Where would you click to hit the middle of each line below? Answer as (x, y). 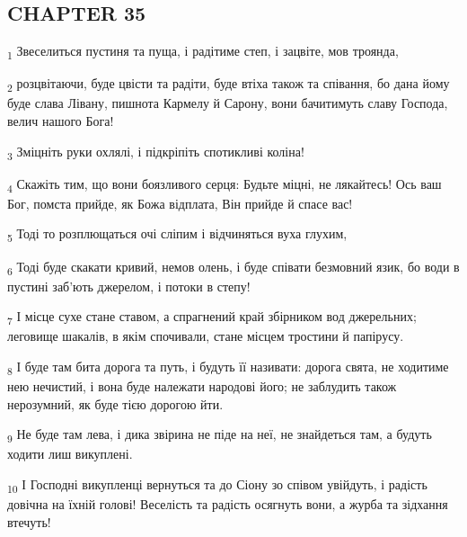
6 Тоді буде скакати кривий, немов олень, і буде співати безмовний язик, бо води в (233, 267)
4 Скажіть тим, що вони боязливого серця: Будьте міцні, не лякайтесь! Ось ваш (225, 184)
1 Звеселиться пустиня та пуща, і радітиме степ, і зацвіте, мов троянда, (203, 52)
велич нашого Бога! (61, 121)
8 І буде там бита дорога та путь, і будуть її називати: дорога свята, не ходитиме (228, 367)
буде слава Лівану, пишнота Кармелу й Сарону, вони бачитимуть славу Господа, (228, 103)
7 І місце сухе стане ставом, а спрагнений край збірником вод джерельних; (212, 318)
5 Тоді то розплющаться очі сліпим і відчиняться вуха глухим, (177, 235)
